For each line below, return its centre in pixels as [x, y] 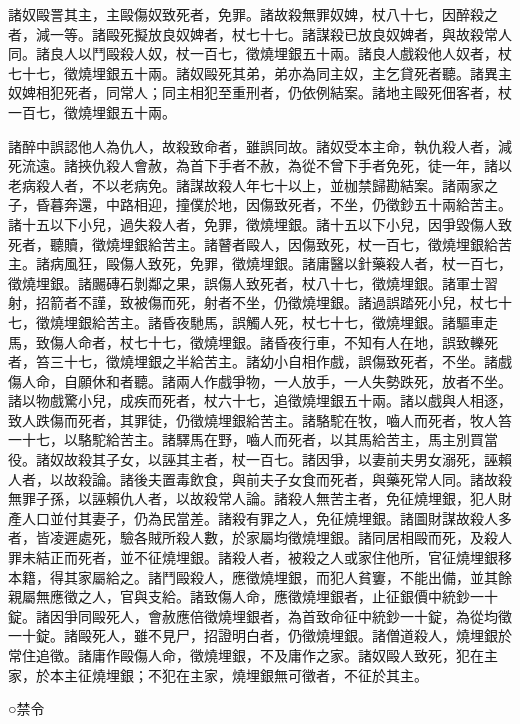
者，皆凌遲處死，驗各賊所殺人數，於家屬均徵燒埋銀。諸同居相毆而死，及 [246, 537]
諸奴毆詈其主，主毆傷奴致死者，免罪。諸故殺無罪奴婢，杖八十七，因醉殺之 [253, 14]
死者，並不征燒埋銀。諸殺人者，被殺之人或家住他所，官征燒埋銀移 [294, 557]
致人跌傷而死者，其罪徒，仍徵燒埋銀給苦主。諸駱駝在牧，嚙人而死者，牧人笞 [260, 419]
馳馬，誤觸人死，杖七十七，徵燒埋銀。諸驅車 [336, 321]
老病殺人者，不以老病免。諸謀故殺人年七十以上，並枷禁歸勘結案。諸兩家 [246, 184]
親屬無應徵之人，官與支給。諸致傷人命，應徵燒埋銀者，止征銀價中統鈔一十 [253, 596]
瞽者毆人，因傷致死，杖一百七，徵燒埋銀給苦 [364, 243]
